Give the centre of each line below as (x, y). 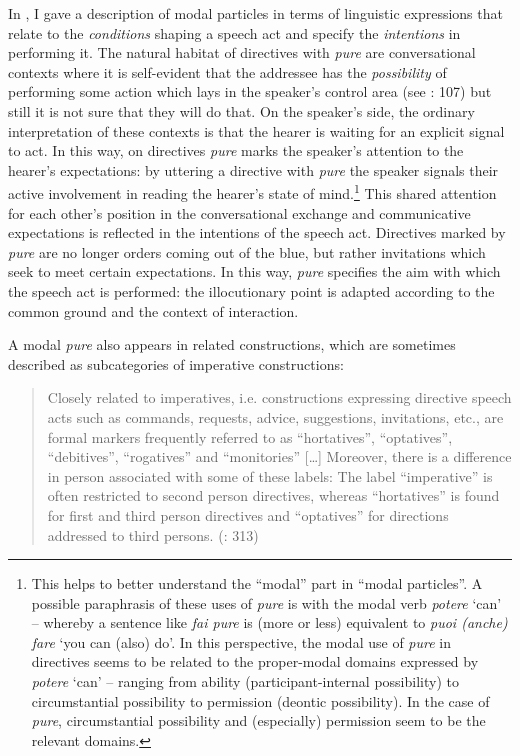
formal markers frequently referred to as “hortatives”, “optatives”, (250, 436)
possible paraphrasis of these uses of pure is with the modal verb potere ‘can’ (266, 602)
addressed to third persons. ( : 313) (153, 534)
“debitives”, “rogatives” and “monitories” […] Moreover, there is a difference (279, 456)
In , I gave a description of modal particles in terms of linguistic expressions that (255, 13)
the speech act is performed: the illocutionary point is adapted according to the (251, 290)
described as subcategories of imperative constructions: (176, 363)
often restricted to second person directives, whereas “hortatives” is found (273, 495)
